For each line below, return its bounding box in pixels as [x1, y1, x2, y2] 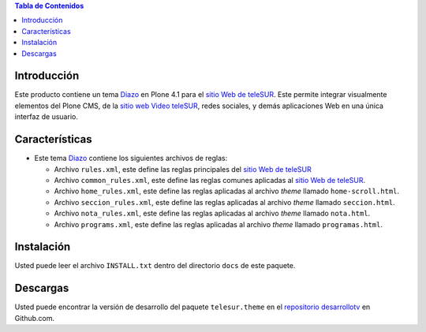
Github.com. [14, 313, 55, 323]
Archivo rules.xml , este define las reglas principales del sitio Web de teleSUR [54, 164, 312, 173]
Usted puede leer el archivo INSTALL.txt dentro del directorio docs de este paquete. [14, 261, 296, 270]
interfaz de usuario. [14, 112, 78, 121]
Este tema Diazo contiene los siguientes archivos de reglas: [34, 154, 228, 163]
